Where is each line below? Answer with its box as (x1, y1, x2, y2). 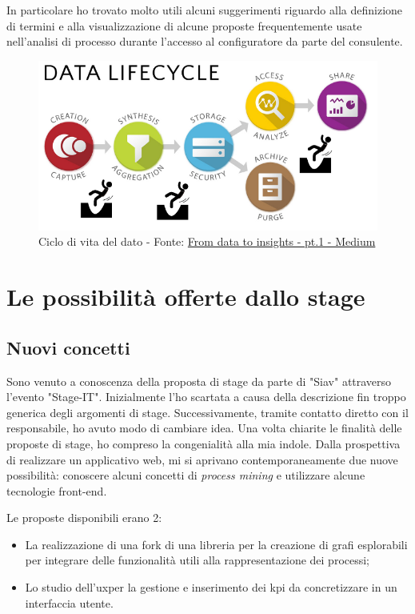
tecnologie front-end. (6, 482, 107, 499)
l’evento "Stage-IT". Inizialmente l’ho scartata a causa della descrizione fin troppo (6, 388, 406, 405)
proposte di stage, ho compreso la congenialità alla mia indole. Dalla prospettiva (6, 435, 401, 451)
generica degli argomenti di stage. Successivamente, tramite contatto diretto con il (6, 403, 409, 420)
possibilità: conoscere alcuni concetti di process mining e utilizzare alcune (6, 467, 365, 484)
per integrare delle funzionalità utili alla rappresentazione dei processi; (25, 552, 370, 568)
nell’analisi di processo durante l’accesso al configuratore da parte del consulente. (6, 33, 403, 50)
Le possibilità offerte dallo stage (6, 280, 365, 313)
